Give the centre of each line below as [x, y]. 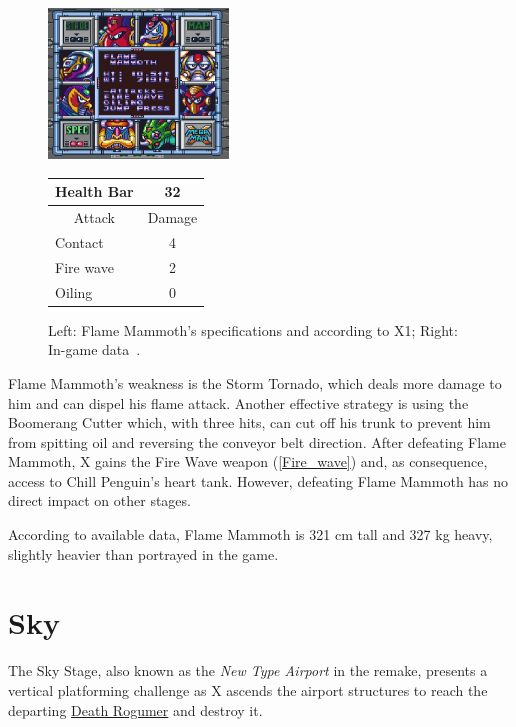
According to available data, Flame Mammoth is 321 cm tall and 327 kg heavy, [250, 534]
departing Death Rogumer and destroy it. [135, 709]
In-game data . [94, 349]
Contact [79, 241]
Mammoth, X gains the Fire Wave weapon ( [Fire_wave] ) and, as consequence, [248, 461]
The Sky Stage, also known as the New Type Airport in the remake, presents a [248, 670]
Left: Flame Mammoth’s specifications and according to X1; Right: [253, 329]
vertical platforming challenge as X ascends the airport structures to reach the [248, 689]
